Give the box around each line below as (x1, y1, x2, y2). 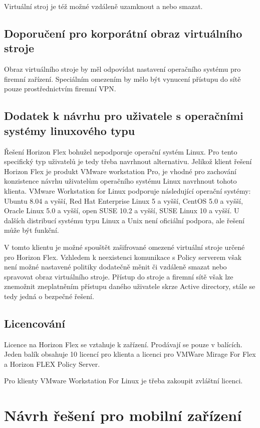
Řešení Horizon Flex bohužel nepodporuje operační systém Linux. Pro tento (4, 146, 237, 157)
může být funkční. (4, 225, 59, 235)
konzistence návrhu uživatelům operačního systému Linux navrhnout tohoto (4, 176, 237, 186)
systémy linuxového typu (4, 122, 135, 138)
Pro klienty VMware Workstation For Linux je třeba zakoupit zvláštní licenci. (4, 375, 243, 386)
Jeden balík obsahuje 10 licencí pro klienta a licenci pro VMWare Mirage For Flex (4, 349, 256, 359)
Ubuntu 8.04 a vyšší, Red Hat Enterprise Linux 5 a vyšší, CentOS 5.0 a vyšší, (4, 195, 243, 206)
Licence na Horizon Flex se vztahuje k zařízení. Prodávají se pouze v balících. (4, 339, 242, 349)
